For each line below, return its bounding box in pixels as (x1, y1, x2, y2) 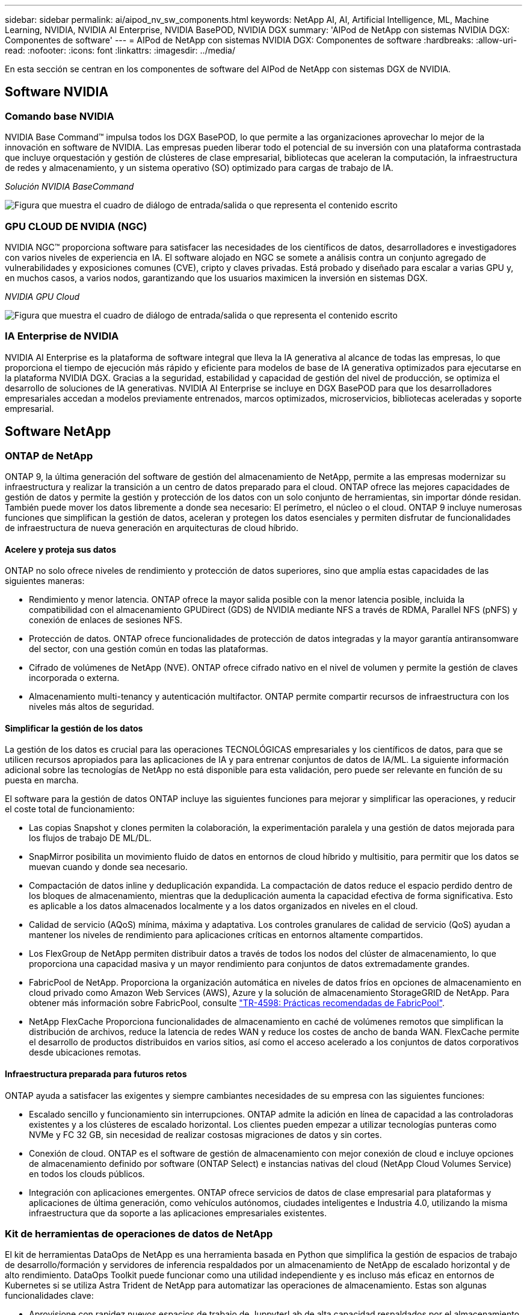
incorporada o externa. (29, 673, 120, 683)
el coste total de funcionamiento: (5, 804, 135, 815)
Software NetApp (5, 424, 111, 440)
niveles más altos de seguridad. (29, 701, 155, 712)
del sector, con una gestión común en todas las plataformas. (29, 644, 268, 654)
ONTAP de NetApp (5, 449, 93, 462)
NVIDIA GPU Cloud (5, 291, 80, 302)
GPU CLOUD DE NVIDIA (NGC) (5, 220, 147, 232)
